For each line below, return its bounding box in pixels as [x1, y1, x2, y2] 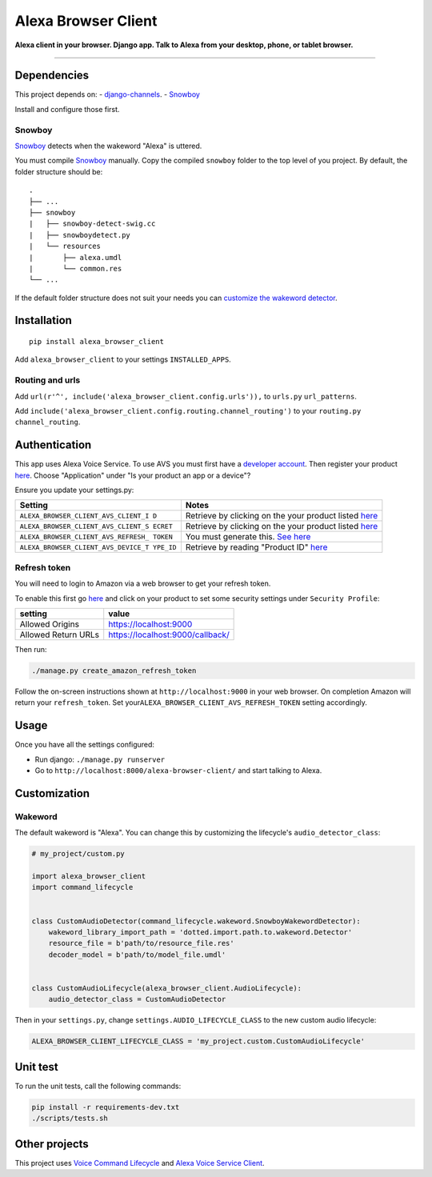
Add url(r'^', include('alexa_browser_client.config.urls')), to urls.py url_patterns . [14, 391, 358, 401]
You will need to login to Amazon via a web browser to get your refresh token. [14, 578, 271, 588]
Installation [14, 314, 72, 327]
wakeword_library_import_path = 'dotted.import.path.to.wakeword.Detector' [48, 927, 353, 936]
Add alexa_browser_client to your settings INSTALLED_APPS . [14, 354, 231, 364]
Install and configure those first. [14, 104, 120, 114]
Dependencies [14, 69, 90, 82]
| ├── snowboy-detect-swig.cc [29, 219, 156, 228]
